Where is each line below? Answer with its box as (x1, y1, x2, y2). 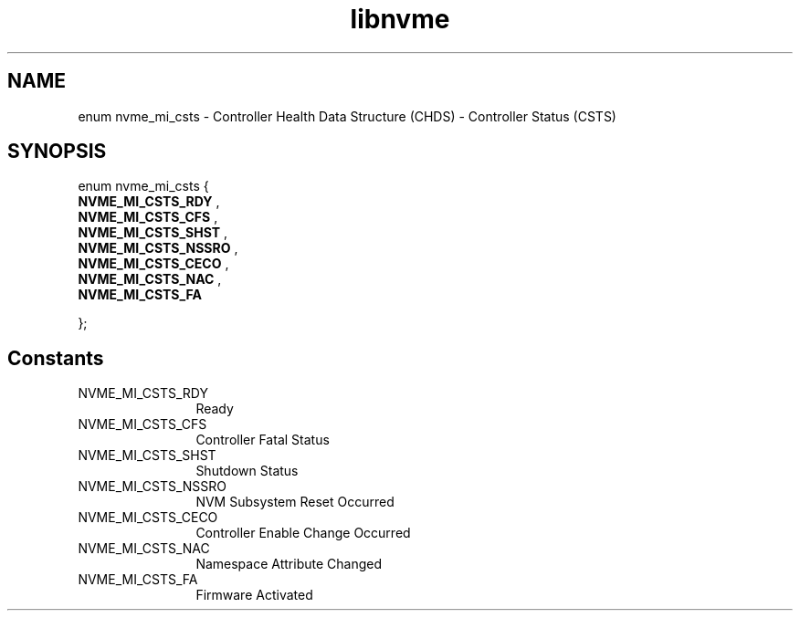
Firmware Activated (195, 587, 313, 603)
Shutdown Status (195, 463, 299, 479)
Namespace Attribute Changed (195, 556, 382, 572)
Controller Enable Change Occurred (195, 525, 411, 541)
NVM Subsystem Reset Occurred (195, 494, 395, 510)
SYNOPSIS (7, 140, 107, 163)
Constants (7, 346, 104, 370)
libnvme (350, 4, 450, 35)
